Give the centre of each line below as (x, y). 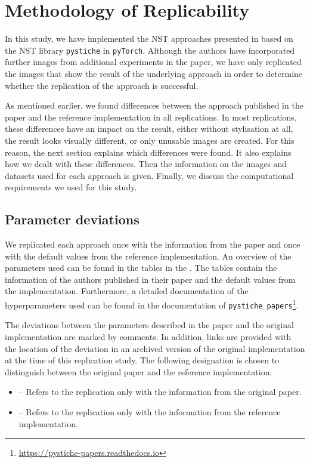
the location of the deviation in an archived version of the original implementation (155, 348)
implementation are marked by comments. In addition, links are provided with (148, 336)
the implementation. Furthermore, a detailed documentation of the (127, 291)
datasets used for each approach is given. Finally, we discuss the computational (149, 175)
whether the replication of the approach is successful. (102, 85)
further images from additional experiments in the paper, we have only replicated (153, 62)
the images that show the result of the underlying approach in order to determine (154, 73)
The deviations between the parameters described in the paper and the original (149, 325)
